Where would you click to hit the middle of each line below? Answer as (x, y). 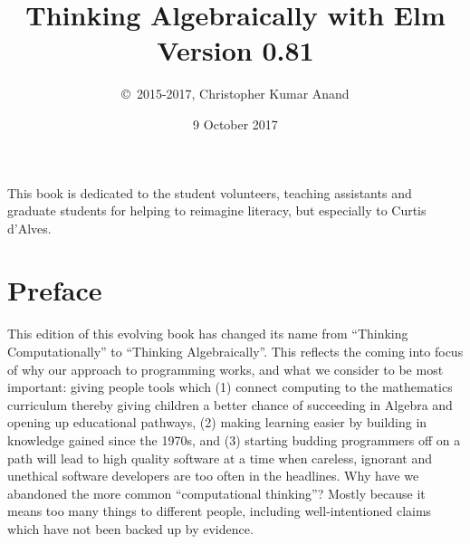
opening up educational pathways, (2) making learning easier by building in (217, 422)
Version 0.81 (235, 50)
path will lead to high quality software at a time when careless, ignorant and (220, 458)
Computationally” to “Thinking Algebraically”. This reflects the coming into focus (235, 351)
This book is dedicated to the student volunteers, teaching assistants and (210, 192)
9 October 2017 (235, 124)
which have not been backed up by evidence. (130, 528)
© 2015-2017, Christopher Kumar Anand (235, 94)
